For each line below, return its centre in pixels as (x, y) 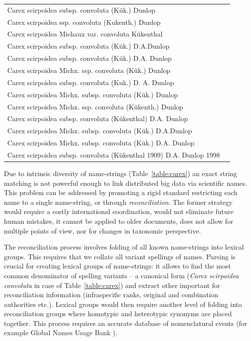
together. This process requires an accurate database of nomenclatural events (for (125, 323)
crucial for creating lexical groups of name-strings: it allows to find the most (117, 266)
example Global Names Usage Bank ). (61, 332)
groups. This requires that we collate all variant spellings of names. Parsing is (120, 256)
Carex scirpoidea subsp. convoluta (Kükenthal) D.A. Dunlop (98, 118)
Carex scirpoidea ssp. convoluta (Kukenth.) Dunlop (84, 22)
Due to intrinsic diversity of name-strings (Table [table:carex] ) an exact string (121, 173)
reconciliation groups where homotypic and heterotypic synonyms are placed (118, 314)
